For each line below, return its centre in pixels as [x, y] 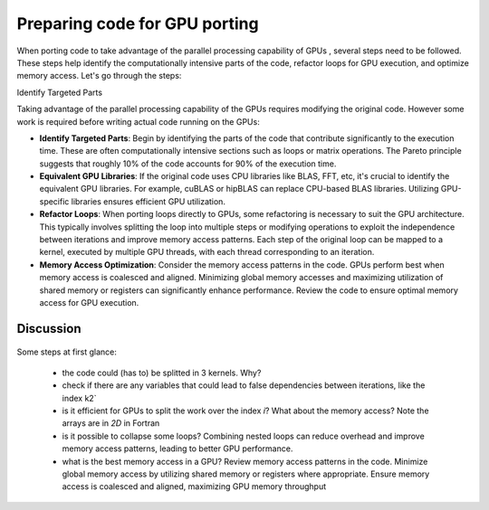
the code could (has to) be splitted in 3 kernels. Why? [162, 373]
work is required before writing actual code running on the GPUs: [138, 121]
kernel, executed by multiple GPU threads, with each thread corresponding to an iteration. [207, 252]
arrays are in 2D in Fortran [111, 423]
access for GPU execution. [89, 302]
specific [54, 201]
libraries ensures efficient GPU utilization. [149, 201]
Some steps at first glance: [67, 352]
